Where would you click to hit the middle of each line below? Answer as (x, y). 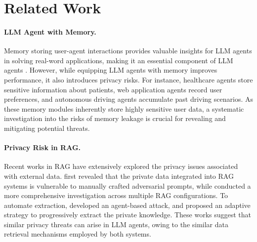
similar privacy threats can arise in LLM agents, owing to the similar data (116, 224)
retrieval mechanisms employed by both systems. (78, 234)
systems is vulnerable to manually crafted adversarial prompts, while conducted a (128, 185)
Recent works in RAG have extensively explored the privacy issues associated (121, 166)
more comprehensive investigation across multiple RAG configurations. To (116, 195)
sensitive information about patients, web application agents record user (113, 89)
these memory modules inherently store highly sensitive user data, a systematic (124, 108)
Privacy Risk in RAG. (43, 147)
